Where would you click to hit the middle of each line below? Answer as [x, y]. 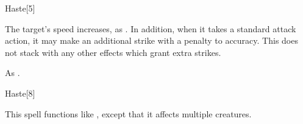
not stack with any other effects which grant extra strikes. [113, 52]
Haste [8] [20, 93]
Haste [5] [20, 8]
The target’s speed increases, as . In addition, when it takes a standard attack [151, 28]
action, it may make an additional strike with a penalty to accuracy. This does [151, 40]
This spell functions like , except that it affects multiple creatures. [128, 113]
